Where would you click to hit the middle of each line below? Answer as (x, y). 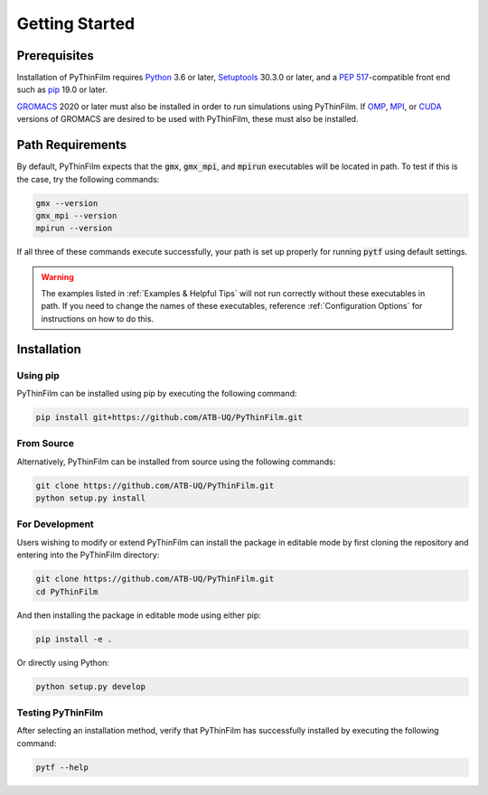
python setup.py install (91, 498)
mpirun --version (74, 229)
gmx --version (67, 203)
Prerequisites (55, 56)
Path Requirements (71, 145)
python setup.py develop (91, 686)
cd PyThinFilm (67, 591)
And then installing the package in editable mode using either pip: (139, 615)
